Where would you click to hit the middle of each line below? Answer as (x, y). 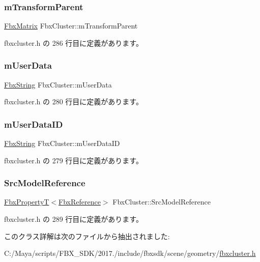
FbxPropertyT (27, 202)
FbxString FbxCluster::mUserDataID (62, 143)
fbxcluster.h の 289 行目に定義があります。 (74, 219)
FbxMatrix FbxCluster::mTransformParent (71, 26)
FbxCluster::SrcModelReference (162, 202)
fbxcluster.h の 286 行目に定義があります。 (74, 42)
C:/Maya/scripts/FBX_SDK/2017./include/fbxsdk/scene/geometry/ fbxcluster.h (130, 253)
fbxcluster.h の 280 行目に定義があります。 (74, 101)
